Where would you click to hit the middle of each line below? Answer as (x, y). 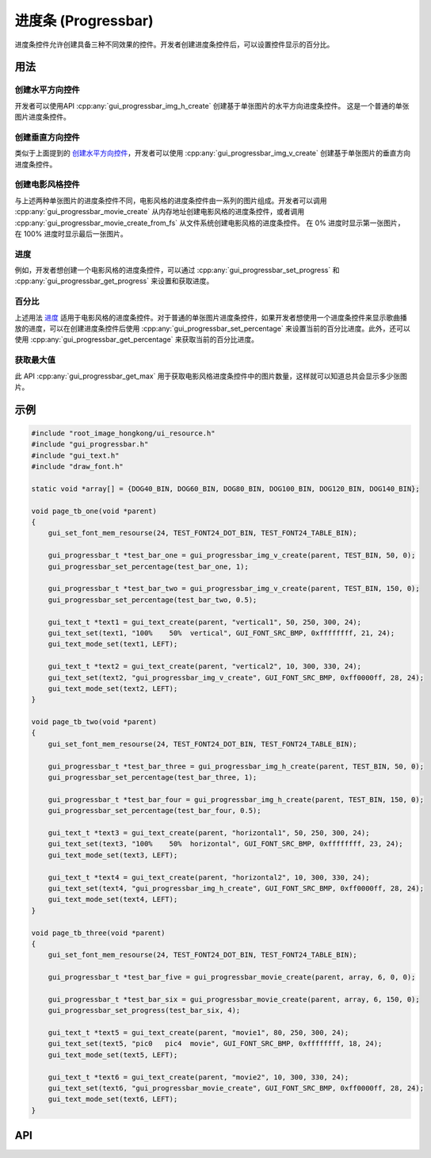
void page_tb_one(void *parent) (94, 511)
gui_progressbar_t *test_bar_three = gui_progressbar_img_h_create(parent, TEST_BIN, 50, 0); (236, 766)
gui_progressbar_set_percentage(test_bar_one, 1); (148, 566)
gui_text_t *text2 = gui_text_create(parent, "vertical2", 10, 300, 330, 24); (205, 667)
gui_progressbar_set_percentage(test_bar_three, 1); (153, 778)
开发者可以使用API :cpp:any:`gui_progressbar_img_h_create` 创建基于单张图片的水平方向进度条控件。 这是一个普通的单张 (212, 105)
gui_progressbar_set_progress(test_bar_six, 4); (144, 1010)
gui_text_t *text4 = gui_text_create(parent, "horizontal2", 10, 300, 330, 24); (209, 877)
